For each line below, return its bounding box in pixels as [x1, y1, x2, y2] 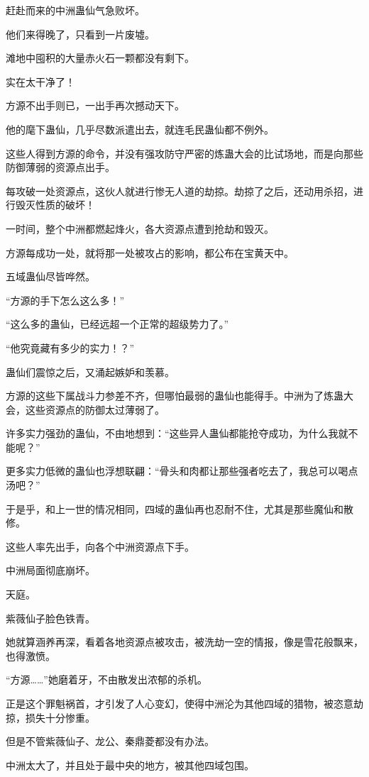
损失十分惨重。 [25, 710, 95, 724]
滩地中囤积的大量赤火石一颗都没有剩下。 [6, 50, 194, 65]
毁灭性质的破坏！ [15, 197, 95, 212]
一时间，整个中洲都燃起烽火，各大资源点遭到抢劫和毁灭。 [6, 221, 274, 236]
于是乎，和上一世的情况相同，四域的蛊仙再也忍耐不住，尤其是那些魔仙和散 [6, 501, 353, 516]
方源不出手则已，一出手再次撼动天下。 [6, 98, 184, 113]
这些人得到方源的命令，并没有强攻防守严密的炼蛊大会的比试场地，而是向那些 [6, 145, 363, 160]
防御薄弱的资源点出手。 [6, 160, 115, 175]
